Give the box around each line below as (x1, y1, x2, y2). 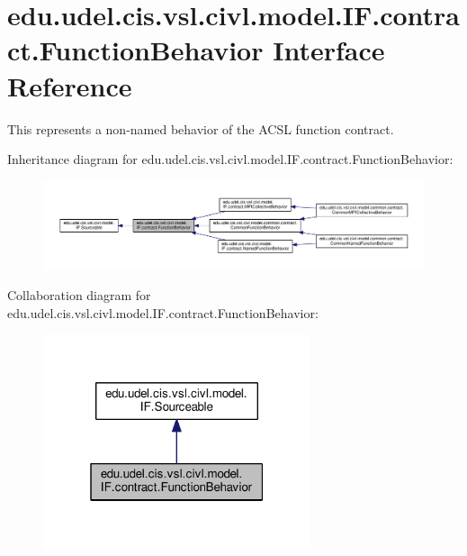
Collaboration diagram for (7, 286, 151, 305)
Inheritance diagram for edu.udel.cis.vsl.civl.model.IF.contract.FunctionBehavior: (7, 150, 454, 169)
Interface (273, 32, 385, 68)
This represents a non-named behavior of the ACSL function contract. (7, 119, 394, 138)
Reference (7, 67, 132, 104)
